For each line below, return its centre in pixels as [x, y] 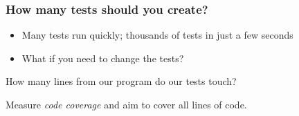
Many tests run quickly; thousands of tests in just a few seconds [157, 35]
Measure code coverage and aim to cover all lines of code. [126, 104]
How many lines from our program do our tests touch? [121, 81]
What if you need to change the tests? [103, 58]
